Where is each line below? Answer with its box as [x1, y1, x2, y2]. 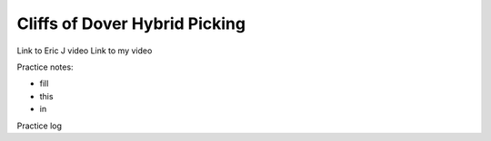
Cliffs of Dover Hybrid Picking [16, 14, 245, 33]
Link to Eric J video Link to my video [16, 45, 153, 56]
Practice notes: [16, 61, 74, 72]
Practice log [16, 120, 63, 131]
